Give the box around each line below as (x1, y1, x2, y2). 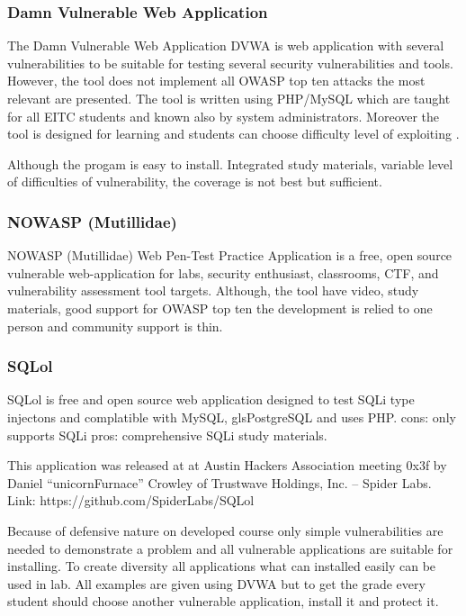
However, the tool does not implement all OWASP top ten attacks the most (7, 71, 426, 90)
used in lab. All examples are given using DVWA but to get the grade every (7, 574, 426, 593)
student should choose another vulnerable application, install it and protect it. (7, 592, 439, 611)
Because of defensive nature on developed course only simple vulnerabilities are (7, 521, 444, 539)
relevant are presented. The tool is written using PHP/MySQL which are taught (7, 89, 451, 107)
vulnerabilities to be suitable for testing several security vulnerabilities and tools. (7, 53, 453, 72)
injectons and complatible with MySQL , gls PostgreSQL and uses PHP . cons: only (7, 407, 456, 426)
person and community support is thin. (7, 316, 223, 335)
